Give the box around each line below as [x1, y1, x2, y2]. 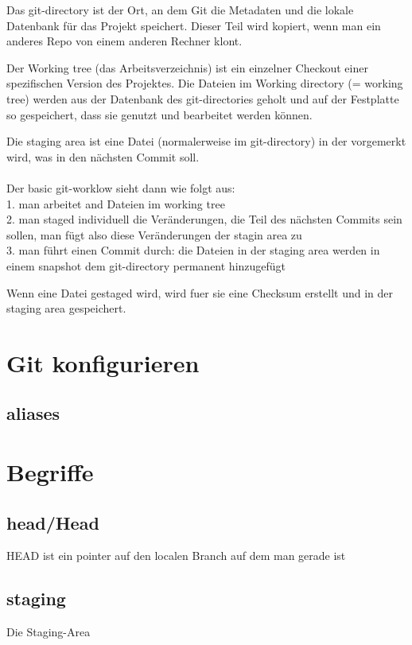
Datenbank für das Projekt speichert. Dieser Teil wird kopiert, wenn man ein [6, 17, 381, 33]
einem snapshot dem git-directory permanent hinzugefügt [6, 257, 286, 274]
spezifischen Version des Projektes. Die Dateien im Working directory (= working [6, 75, 403, 91]
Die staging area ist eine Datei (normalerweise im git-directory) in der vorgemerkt [6, 133, 406, 150]
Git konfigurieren [6, 346, 200, 379]
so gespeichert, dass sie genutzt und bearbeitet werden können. [6, 106, 313, 122]
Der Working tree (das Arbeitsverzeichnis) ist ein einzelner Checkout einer [6, 59, 368, 76]
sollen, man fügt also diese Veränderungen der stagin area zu [6, 226, 302, 243]
